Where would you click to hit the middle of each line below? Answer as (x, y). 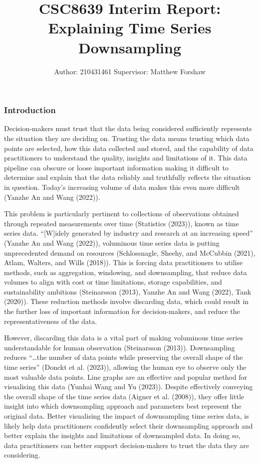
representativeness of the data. (51, 321)
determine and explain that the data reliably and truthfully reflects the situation (128, 177)
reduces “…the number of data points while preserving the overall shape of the (124, 357)
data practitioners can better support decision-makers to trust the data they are (127, 445)
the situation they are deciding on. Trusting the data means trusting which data (127, 138)
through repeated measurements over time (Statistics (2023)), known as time (122, 223)
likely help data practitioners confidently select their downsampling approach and (129, 425)
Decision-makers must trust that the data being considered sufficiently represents (128, 128)
